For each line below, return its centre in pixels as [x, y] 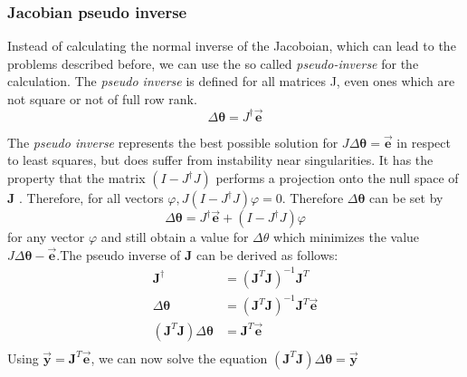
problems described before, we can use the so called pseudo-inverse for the [213, 63]
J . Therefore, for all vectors [86, 198]
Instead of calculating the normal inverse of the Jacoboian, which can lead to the [232, 46]
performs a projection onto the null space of [337, 178]
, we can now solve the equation [179, 358]
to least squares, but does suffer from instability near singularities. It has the [220, 160]
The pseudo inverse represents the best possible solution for [173, 142]
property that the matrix [76, 178]
